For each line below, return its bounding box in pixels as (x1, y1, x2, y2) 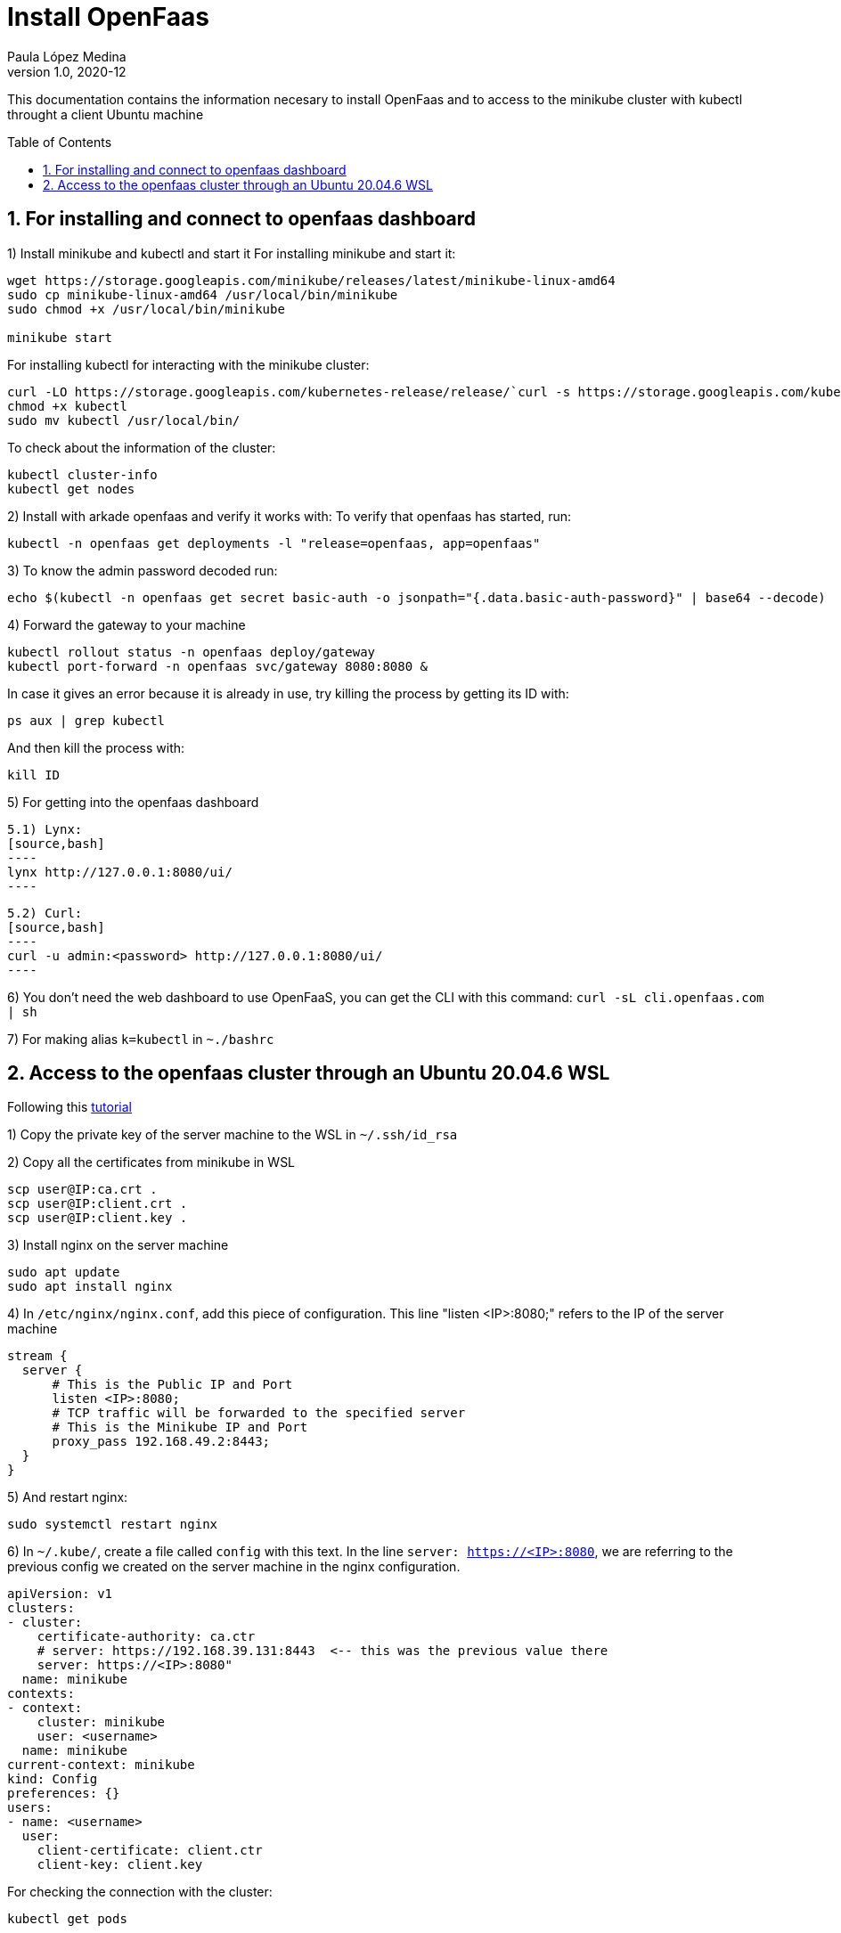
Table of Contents (7, 134, 112, 150)
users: (7, 1800, 53, 1815)
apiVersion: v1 (7, 1586, 113, 1602)
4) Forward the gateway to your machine (7, 616, 246, 632)
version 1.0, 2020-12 (7, 63, 127, 79)
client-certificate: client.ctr (37, 1843, 263, 1858)
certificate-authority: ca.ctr (37, 1629, 256, 1644)
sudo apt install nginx (7, 1279, 173, 1294)
